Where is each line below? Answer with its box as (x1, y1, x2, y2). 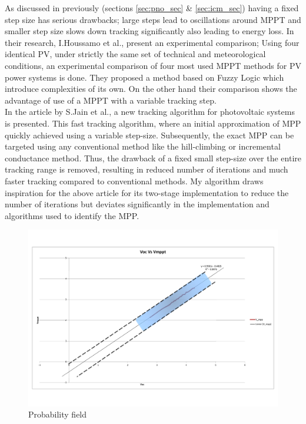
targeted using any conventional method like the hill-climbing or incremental (5, 140, 281, 153)
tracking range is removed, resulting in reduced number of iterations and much (5, 163, 288, 175)
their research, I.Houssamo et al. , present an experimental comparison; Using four (5, 36, 300, 48)
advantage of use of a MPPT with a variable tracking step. (5, 94, 217, 106)
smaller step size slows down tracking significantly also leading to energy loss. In (5, 25, 294, 37)
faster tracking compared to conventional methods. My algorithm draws (5, 174, 264, 187)
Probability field (28, 408, 87, 420)
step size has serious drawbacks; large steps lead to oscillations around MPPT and (5, 13, 301, 25)
